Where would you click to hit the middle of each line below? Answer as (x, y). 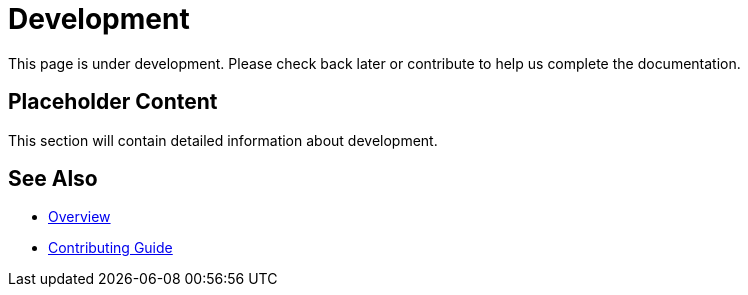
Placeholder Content (113, 102)
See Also (53, 179)
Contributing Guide (110, 248)
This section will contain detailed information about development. (223, 140)
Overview (79, 217)
